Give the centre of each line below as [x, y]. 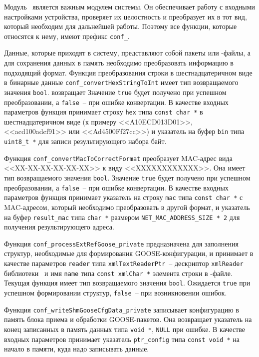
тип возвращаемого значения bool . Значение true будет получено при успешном [127, 177]
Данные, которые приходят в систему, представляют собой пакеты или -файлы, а [127, 53]
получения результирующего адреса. [59, 227]
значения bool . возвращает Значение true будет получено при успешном [115, 92]
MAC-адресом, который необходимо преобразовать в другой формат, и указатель [127, 207]
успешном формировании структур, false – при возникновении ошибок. [116, 293]
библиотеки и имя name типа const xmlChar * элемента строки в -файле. [118, 273]
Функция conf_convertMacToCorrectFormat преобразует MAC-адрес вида [118, 158]
